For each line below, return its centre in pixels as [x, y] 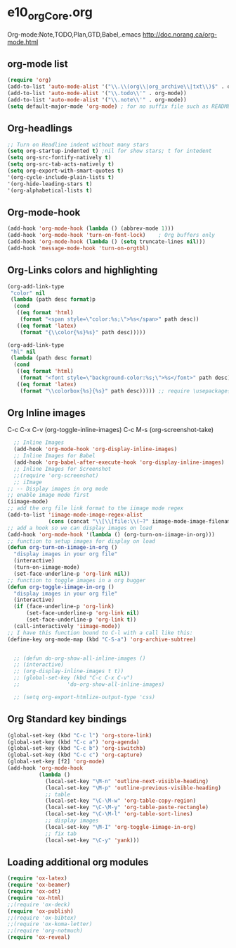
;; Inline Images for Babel [55, 456]
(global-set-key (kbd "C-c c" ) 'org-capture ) [75, 755]
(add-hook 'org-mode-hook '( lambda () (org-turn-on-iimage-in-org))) [111, 534]
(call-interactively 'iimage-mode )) [67, 626]
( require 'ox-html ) [36, 898]
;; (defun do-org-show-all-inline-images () [80, 658]
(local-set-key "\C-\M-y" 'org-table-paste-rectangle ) [127, 808]
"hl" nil [23, 352]
